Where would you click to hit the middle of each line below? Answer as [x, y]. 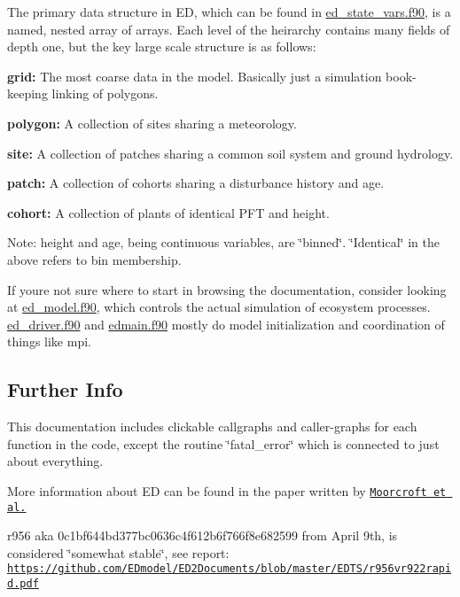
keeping [27, 93]
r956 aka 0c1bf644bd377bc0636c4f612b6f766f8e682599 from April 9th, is [203, 535]
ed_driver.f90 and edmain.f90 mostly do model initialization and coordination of [226, 324]
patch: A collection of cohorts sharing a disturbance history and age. [196, 183]
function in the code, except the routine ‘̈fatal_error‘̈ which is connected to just [223, 443]
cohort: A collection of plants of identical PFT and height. [168, 212]
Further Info [65, 389]
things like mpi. [49, 341]
